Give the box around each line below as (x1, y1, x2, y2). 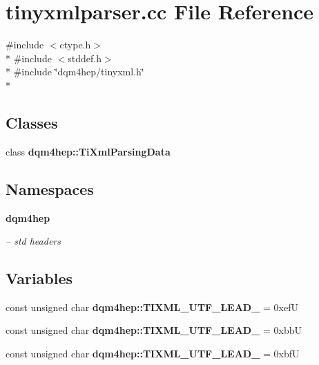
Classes (6, 111, 58, 133)
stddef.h (68, 50, 101, 65)
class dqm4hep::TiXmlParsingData (6, 144, 171, 158)
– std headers (6, 234, 61, 248)
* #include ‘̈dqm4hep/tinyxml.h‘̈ (6, 64, 144, 79)
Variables (6, 268, 73, 289)
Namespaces (6, 178, 94, 199)
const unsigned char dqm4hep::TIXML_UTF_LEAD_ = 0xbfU (6, 346, 300, 361)
